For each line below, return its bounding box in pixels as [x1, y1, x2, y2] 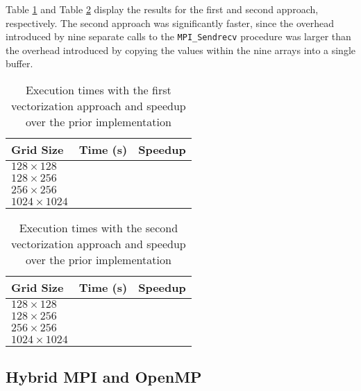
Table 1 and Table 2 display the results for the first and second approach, [6, 2, 319, 16]
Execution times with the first [25, 82, 171, 98]
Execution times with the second [19, 220, 178, 236]
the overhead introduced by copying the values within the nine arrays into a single [6, 42, 356, 57]
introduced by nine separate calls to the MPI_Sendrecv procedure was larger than [6, 29, 351, 44]
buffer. [6, 56, 33, 71]
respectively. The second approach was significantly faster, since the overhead [6, 15, 335, 30]
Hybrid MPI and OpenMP [6, 366, 202, 388]
